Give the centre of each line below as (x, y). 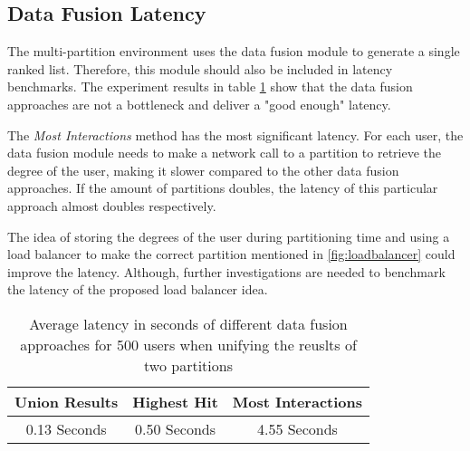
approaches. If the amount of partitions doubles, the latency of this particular (223, 188)
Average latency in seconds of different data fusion (188, 323)
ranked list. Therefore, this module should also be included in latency (200, 68)
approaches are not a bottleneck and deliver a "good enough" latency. (199, 104)
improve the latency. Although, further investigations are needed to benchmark (226, 271)
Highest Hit (175, 401)
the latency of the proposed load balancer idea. (138, 289)
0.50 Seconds (176, 428)
